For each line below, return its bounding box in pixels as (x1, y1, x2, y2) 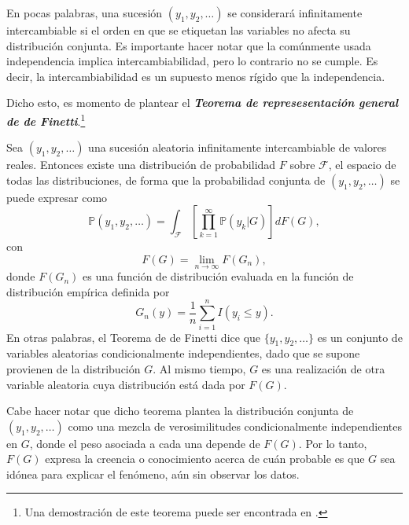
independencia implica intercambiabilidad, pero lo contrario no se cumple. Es (6, 53, 378, 69)
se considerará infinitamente (227, 5, 363, 20)
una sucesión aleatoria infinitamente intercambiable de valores (88, 139, 387, 156)
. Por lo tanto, (298, 435, 367, 451)
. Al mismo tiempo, (153, 360, 246, 376)
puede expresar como (6, 189, 108, 205)
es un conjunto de (317, 329, 403, 345)
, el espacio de (328, 156, 396, 173)
